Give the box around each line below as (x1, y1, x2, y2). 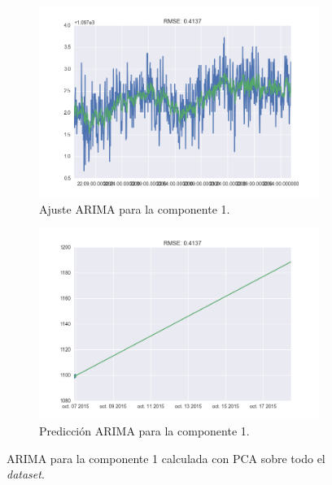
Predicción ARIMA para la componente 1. (39, 422, 250, 440)
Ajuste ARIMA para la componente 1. (39, 200, 230, 217)
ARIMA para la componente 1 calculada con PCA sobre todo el (7, 449, 325, 466)
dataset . (7, 466, 45, 483)
